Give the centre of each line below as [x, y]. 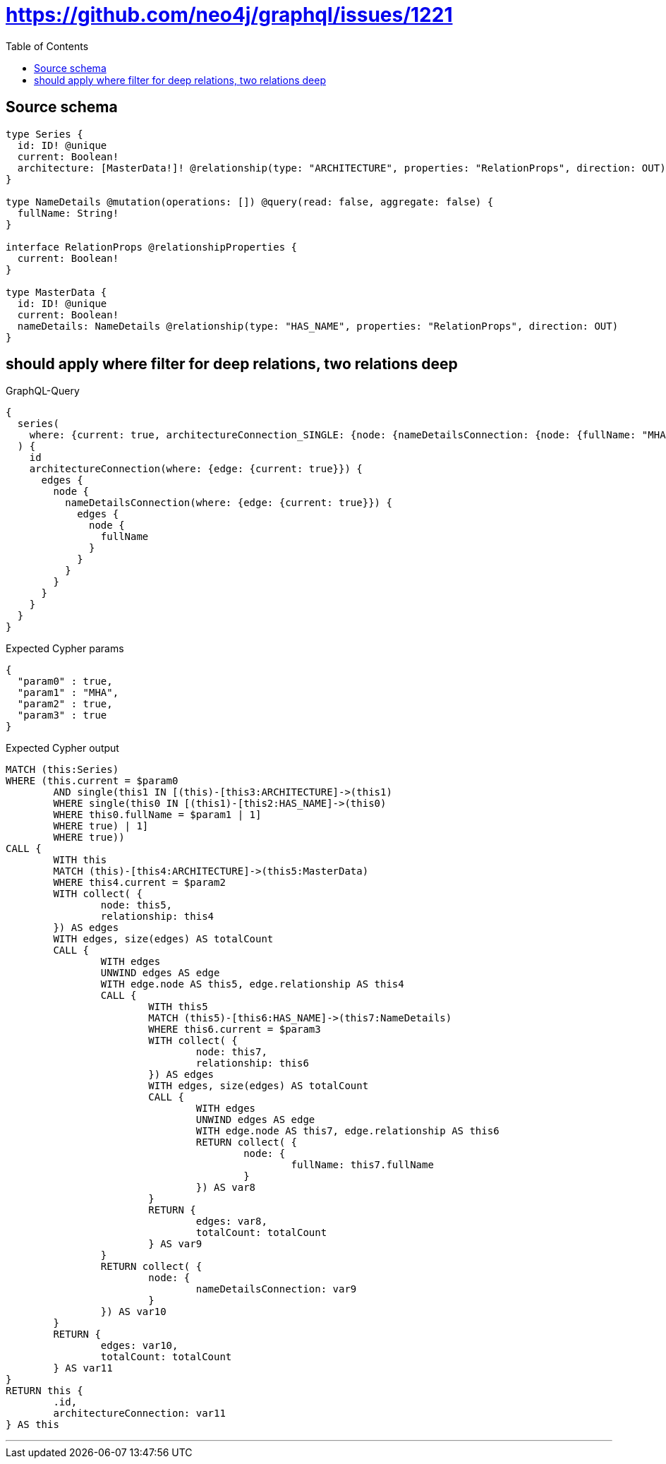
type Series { [44, 134]
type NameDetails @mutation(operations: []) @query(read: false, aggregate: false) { [250, 202]
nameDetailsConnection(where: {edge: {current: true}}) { [229, 503]
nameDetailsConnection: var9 [276, 1289]
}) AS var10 [133, 1312]
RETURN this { [44, 1391]
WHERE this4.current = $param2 [139, 883]
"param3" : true [62, 715]
